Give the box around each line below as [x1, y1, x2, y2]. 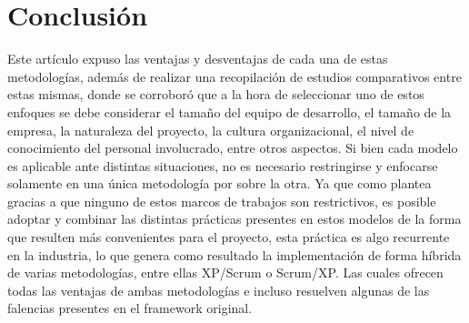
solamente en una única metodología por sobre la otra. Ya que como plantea [7, 174, 432, 193]
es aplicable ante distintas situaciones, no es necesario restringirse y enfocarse [7, 156, 438, 175]
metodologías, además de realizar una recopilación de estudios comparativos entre [7, 66, 462, 86]
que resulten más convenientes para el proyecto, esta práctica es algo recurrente [7, 227, 450, 247]
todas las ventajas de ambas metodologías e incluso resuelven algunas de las [7, 280, 430, 299]
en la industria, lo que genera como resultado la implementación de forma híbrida [7, 245, 462, 264]
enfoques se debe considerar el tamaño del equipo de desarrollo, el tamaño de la [7, 102, 452, 121]
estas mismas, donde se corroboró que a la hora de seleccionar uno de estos [7, 85, 424, 104]
